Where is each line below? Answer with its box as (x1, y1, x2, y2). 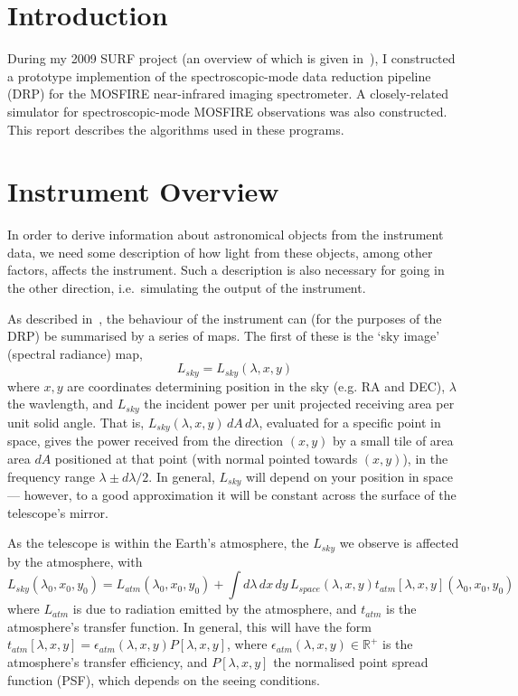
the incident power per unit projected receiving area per (144, 394, 455, 413)
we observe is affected (339, 533, 459, 552)
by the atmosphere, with (7, 551, 143, 570)
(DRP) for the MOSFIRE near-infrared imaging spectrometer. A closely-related (7, 84, 449, 103)
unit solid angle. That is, (7, 412, 145, 431)
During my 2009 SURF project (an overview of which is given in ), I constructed (7, 49, 456, 68)
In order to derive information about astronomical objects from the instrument (7, 225, 444, 244)
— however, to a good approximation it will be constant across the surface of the (7, 484, 457, 503)
